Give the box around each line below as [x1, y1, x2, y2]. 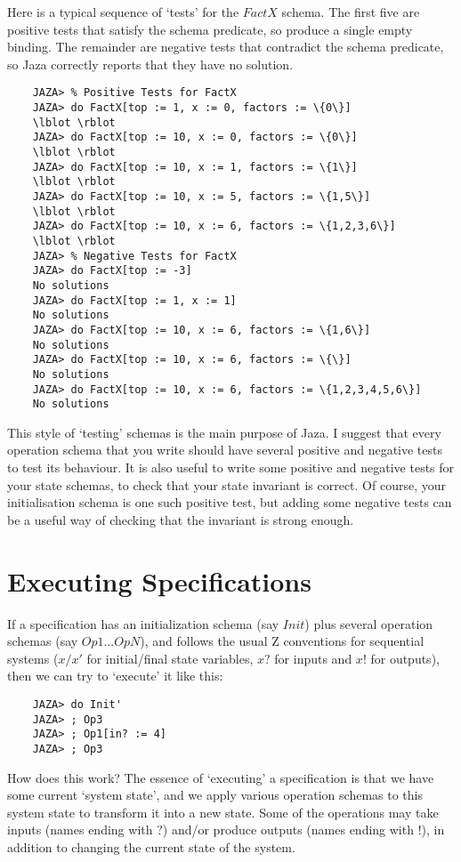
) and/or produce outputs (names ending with [162, 820, 414, 839]
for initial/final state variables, [86, 649, 254, 667]
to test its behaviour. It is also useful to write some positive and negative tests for [7, 458, 455, 476]
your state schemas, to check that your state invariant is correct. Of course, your [7, 475, 447, 494]
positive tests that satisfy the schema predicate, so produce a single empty [7, 20, 413, 38]
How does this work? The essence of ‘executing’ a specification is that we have [7, 768, 434, 786]
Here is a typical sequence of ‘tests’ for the [7, 3, 239, 20]
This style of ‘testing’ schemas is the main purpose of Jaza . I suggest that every [7, 423, 441, 441]
